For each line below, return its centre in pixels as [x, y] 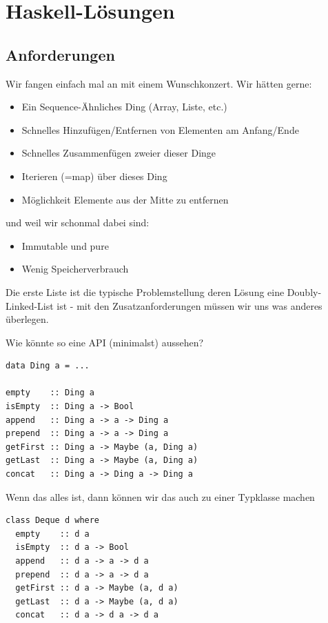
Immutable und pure [65, 245]
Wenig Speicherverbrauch [75, 269]
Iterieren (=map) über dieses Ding [94, 176]
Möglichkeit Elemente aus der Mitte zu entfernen [125, 199]
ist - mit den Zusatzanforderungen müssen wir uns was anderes [189, 305]
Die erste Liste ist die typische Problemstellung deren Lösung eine [145, 291]
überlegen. [27, 319]
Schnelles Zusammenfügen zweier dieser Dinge [119, 153]
